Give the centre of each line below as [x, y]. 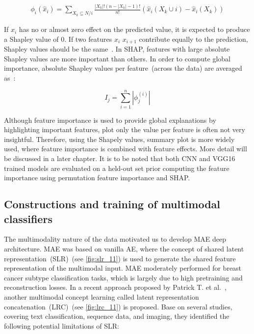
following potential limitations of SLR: [62, 325]
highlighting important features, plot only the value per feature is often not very [125, 129]
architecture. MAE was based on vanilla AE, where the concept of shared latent [124, 249]
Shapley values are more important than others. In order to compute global [117, 58]
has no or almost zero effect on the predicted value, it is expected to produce [134, 29]
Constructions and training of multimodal [112, 204]
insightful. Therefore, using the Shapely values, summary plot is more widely [119, 139]
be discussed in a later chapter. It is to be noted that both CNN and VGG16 [120, 158]
